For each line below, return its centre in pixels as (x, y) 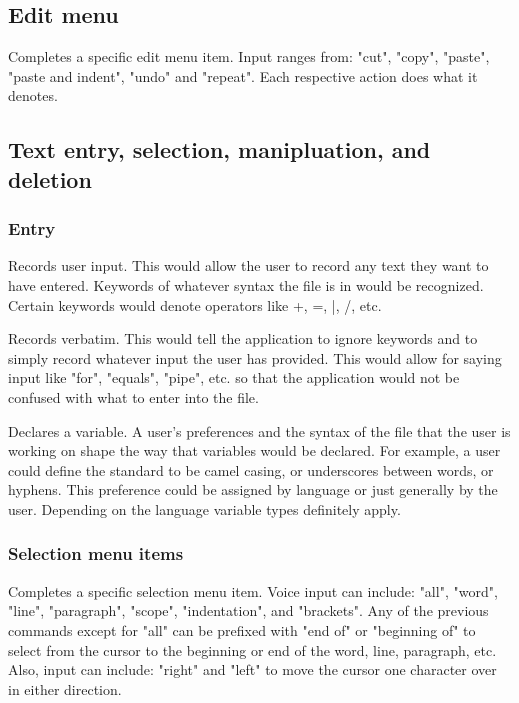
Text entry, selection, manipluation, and (219, 149)
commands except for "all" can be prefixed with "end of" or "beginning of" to (242, 629)
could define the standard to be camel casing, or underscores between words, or (251, 469)
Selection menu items (96, 553)
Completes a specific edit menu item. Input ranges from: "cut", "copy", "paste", (249, 56)
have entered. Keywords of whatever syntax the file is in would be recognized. (246, 284)
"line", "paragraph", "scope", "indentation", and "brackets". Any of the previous (248, 610)
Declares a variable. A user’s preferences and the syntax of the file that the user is (259, 430)
